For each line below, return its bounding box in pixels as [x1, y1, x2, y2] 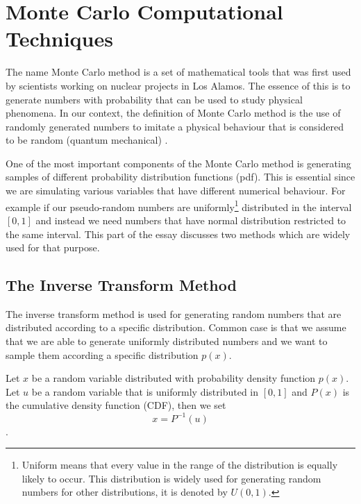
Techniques [6, 24, 113, 53]
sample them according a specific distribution [6, 347, 199, 362]
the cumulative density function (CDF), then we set [6, 398, 226, 412]
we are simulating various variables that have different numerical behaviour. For [6, 183, 346, 198]
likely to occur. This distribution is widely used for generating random [22, 471, 321, 485]
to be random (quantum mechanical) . [6, 133, 168, 147]
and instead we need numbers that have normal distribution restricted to [35, 212, 346, 227]
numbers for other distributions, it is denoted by [22, 485, 228, 499]
